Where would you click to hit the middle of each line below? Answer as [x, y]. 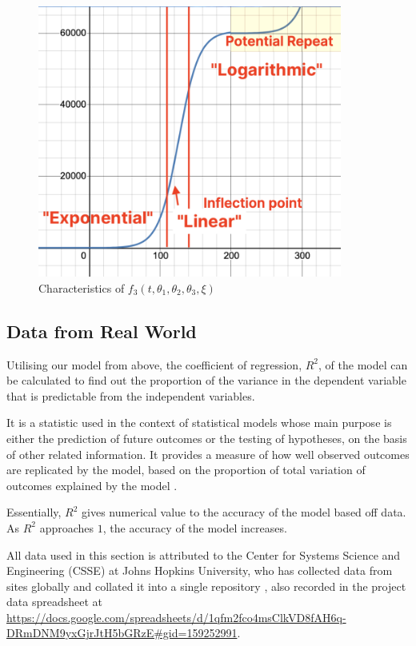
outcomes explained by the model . [92, 485]
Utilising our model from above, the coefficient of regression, [154, 364]
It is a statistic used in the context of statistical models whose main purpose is [199, 423]
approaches [67, 527]
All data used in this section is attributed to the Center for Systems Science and [204, 554]
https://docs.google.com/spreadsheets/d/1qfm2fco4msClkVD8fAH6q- [176, 617]
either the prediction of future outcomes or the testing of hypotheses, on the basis [207, 438]
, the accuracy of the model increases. [195, 527]
